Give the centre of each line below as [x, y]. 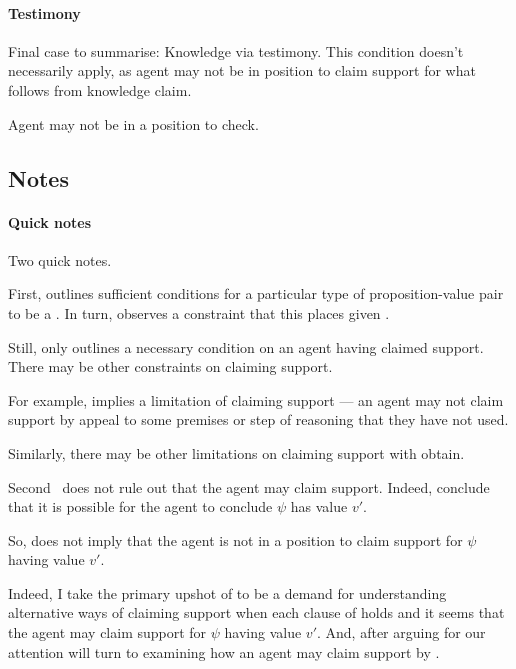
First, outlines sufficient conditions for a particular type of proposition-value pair [256, 293]
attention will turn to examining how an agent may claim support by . [224, 651]
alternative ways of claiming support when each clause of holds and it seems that [256, 612]
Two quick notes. [60, 259]
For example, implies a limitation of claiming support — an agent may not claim [256, 399]
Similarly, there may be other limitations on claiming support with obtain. [236, 452]
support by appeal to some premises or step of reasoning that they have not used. [258, 419]
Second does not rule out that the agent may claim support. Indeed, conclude [249, 486]
